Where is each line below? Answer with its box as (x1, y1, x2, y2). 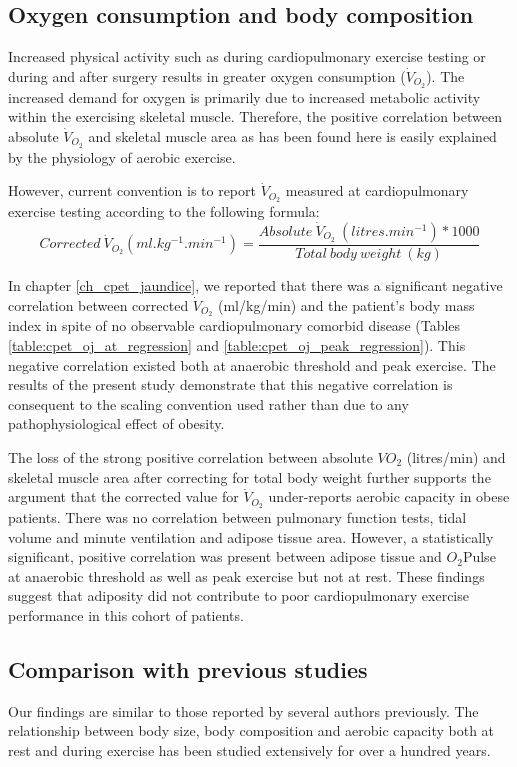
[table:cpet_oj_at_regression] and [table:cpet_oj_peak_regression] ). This (8, 335, 466, 356)
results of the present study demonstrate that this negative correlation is (8, 374, 453, 395)
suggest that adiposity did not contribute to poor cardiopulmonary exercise (8, 585, 469, 606)
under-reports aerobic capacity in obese (268, 486, 510, 507)
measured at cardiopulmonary (285, 180, 469, 201)
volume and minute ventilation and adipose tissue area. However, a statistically (8, 526, 494, 547)
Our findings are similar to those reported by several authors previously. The (8, 700, 479, 721)
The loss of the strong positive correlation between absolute (8, 447, 373, 468)
